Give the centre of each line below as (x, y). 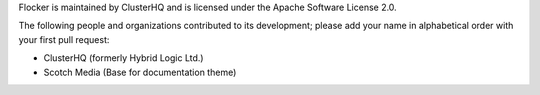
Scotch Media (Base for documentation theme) (140, 72)
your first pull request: (64, 39)
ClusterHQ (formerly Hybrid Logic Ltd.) (123, 58)
